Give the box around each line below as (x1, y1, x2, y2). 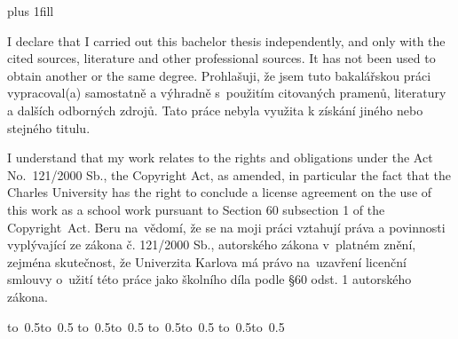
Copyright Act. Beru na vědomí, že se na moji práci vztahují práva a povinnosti (7, 217, 446, 236)
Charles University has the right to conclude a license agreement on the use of (7, 183, 432, 201)
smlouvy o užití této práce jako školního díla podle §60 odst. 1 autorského (7, 270, 412, 288)
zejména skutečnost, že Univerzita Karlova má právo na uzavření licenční (7, 252, 407, 271)
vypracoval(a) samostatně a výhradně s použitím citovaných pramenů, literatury (7, 83, 446, 102)
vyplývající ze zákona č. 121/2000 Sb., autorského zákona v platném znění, (7, 235, 416, 254)
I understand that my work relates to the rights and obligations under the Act (7, 148, 433, 167)
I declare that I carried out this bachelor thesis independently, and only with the (7, 31, 446, 50)
